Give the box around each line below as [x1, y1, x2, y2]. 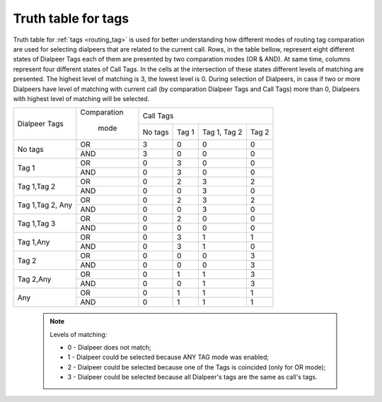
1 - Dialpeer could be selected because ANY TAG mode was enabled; [67, 353, 270, 362]
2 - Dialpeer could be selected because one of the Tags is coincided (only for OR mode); [67, 362, 326, 371]
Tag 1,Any [17, 237, 50, 247]
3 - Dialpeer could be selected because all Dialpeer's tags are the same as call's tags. [67, 373, 318, 382]
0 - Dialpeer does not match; [67, 343, 151, 352]
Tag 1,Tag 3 [17, 218, 56, 228]
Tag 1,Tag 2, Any [17, 200, 73, 210]
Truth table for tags [13, 11, 129, 26]
